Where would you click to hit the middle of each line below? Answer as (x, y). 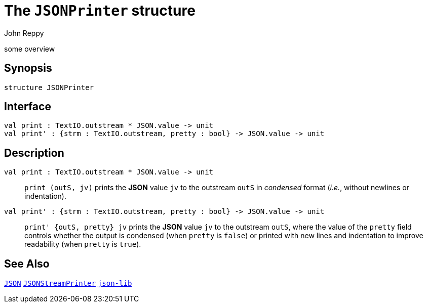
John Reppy (24, 33)
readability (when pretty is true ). (83, 244)
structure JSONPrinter (49, 87)
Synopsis (28, 68)
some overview (30, 49)
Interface (28, 107)
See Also (27, 264)
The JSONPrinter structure (100, 11)
